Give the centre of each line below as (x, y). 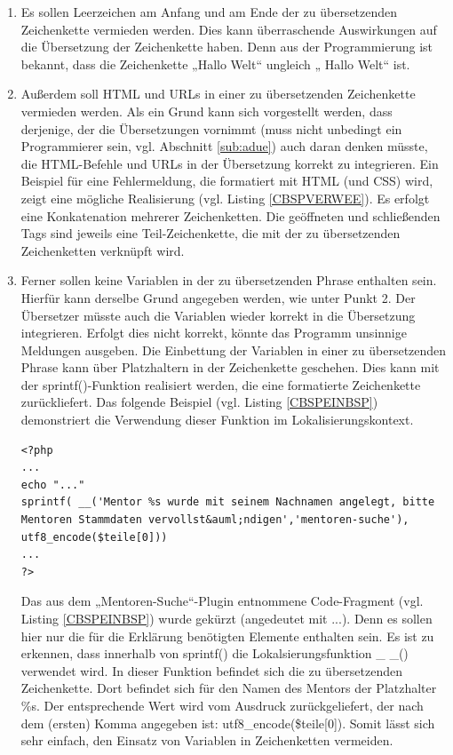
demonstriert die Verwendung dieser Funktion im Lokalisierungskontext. (217, 420)
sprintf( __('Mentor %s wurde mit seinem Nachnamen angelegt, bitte (228, 502)
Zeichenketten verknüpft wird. (103, 250)
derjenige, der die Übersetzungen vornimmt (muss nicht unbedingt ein (211, 128)
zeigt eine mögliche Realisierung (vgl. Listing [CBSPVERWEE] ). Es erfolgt (225, 198)
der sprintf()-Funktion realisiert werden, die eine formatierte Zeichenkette (221, 384)
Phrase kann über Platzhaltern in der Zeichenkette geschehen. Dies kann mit (230, 367)
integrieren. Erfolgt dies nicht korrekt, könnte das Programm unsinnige (214, 333)
